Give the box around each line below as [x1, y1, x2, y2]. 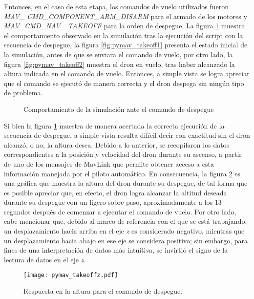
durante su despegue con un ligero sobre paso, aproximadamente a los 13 [4, 197, 222, 207]
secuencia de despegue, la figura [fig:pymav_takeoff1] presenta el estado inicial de [4, 40, 248, 50]
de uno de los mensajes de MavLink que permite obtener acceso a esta [4, 158, 214, 169]
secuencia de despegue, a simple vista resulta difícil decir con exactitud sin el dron [4, 130, 250, 140]
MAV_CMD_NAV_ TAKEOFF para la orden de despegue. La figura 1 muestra [4, 21, 245, 31]
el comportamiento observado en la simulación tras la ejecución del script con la [4, 30, 243, 40]
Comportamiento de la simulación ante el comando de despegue [23, 104, 214, 114]
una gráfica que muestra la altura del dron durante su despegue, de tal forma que [4, 178, 248, 188]
